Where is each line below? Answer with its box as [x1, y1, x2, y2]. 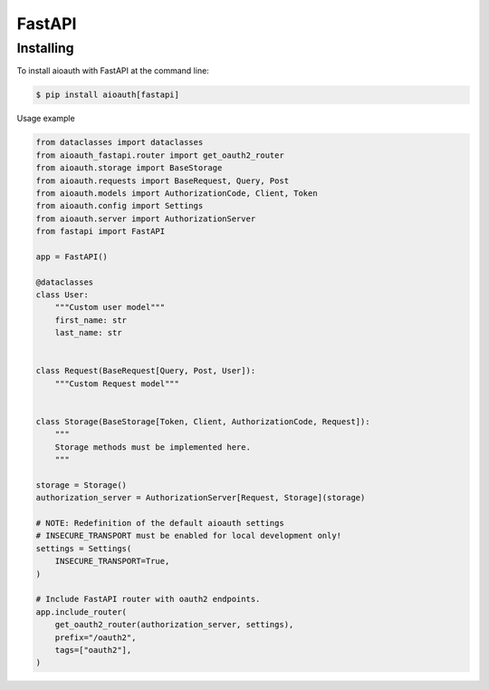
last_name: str [54, 327, 122, 338]
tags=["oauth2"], [54, 645, 132, 655]
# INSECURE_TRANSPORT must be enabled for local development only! [35, 530, 342, 541]
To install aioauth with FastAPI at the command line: [16, 65, 210, 76]
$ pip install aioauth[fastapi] [35, 90, 180, 100]
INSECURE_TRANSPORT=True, [54, 556, 170, 567]
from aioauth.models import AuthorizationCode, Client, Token [35, 188, 318, 199]
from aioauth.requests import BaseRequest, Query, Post [35, 175, 290, 186]
